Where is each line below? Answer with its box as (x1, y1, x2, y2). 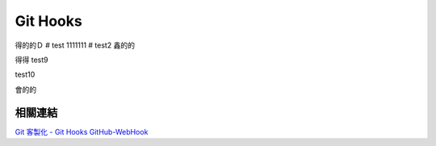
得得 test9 (15, 55, 48, 65)
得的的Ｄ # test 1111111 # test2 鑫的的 (15, 40, 135, 50)
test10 (15, 69, 36, 80)
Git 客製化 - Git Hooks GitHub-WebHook (15, 127, 149, 136)
